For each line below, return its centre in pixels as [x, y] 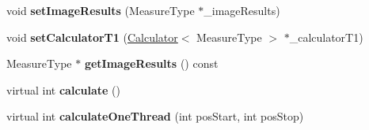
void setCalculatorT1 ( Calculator [92, 37]
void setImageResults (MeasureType [101, 10]
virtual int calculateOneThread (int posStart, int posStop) [155, 116]
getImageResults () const [151, 63]
